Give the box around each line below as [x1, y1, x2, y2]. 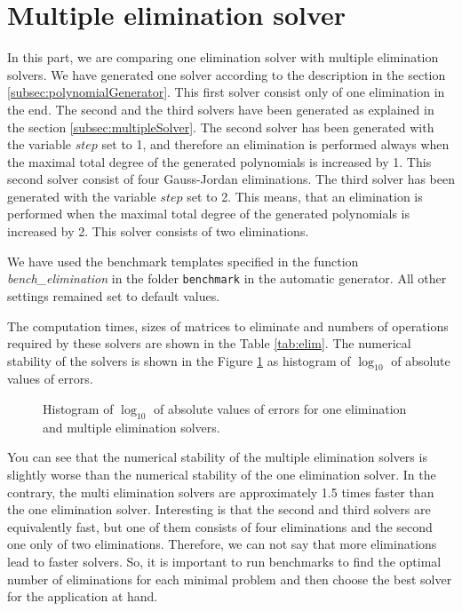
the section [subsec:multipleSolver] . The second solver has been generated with [7, 117, 434, 136]
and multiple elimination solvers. [43, 417, 220, 436]
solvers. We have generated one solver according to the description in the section [7, 65, 446, 83]
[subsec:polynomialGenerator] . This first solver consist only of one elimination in [7, 83, 445, 101]
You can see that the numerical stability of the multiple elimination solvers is [7, 448, 427, 466]
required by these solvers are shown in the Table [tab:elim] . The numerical [7, 334, 411, 353]
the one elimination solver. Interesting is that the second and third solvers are [7, 500, 431, 519]
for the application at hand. [7, 587, 158, 606]
